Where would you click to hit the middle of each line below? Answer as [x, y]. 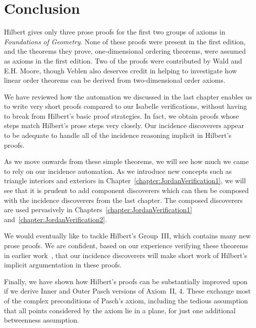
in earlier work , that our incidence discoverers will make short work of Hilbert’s [126, 255]
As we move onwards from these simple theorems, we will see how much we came [127, 161]
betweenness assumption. [42, 320]
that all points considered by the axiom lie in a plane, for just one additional [120, 310]
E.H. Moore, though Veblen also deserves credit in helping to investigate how [121, 70]
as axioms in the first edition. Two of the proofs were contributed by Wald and [123, 60]
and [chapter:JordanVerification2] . [55, 219]
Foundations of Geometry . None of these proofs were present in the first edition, [125, 41]
